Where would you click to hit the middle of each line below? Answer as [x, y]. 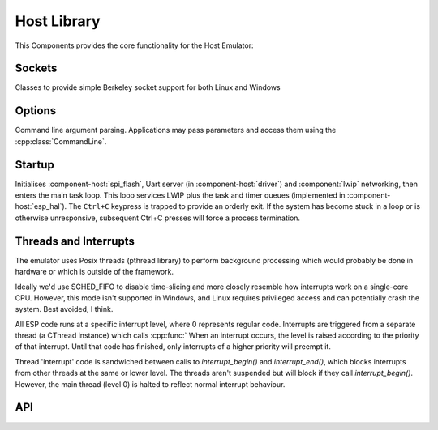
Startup [34, 165]
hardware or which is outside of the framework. [94, 272]
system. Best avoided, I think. [64, 309]
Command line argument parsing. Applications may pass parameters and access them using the [176, 130]
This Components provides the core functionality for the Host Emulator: [134, 45]
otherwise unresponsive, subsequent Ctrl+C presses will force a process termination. [157, 218]
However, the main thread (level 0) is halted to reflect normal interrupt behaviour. [150, 384]
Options [36, 111]
